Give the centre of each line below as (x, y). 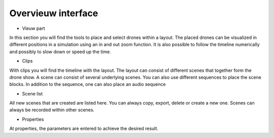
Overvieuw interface (54, 13)
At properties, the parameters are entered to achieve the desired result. (84, 128)
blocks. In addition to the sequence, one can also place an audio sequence (88, 84)
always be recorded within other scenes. (52, 110)
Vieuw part (33, 28)
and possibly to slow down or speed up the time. (60, 52)
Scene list (32, 94)
